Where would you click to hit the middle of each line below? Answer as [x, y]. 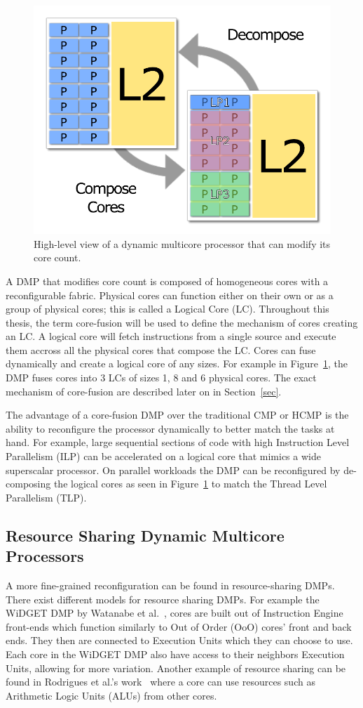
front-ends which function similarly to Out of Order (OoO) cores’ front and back [179, 626]
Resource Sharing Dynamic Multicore [145, 535]
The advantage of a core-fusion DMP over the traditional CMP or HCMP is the [177, 415]
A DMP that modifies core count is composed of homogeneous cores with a [167, 281]
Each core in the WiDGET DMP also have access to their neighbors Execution [175, 654]
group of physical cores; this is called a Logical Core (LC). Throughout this [167, 309]
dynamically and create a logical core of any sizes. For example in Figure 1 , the [177, 363]
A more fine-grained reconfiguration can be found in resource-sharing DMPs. [170, 585]
